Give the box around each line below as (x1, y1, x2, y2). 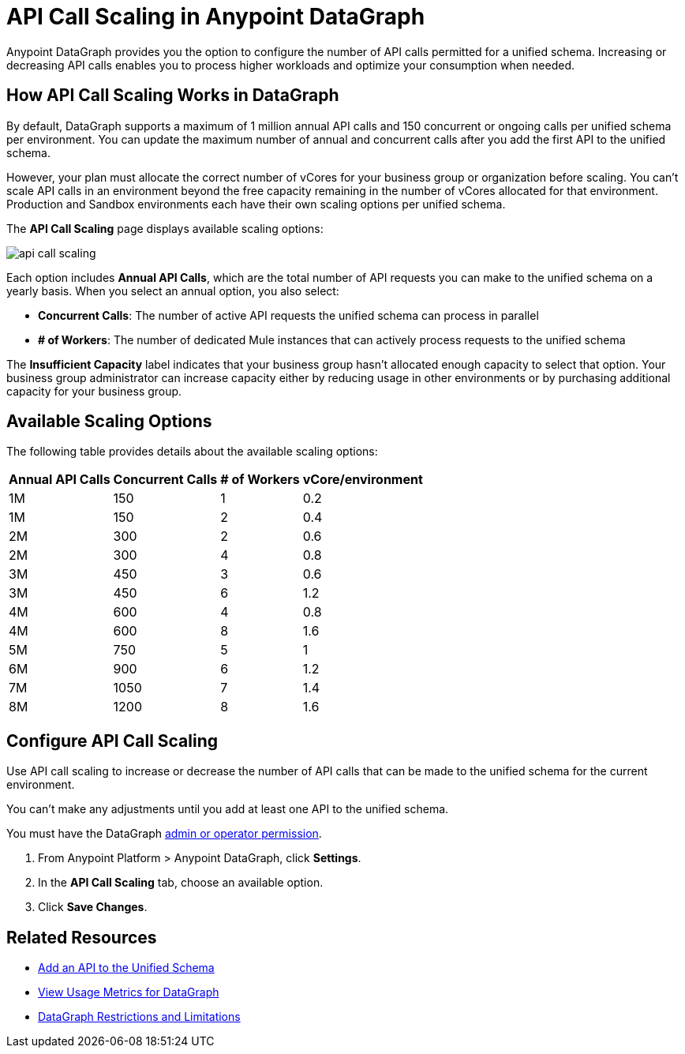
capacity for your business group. (6, 384, 182, 398)
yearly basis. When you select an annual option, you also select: (6, 283, 339, 298)
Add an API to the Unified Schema (38, 961, 215, 975)
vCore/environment (302, 471, 423, 488)
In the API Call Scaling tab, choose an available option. (38, 876, 324, 890)
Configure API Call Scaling (6, 730, 219, 751)
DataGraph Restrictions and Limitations (38, 1010, 241, 1024)
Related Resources (6, 927, 157, 947)
